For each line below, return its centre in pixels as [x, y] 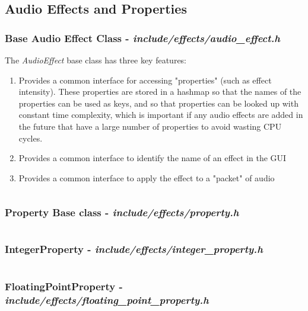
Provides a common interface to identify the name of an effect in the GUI [153, 158]
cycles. [31, 138]
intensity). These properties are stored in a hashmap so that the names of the [160, 92]
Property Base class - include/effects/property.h [122, 212]
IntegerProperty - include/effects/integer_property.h [134, 249]
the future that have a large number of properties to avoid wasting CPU [150, 126]
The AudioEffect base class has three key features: [96, 60]
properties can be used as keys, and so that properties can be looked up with [158, 103]
